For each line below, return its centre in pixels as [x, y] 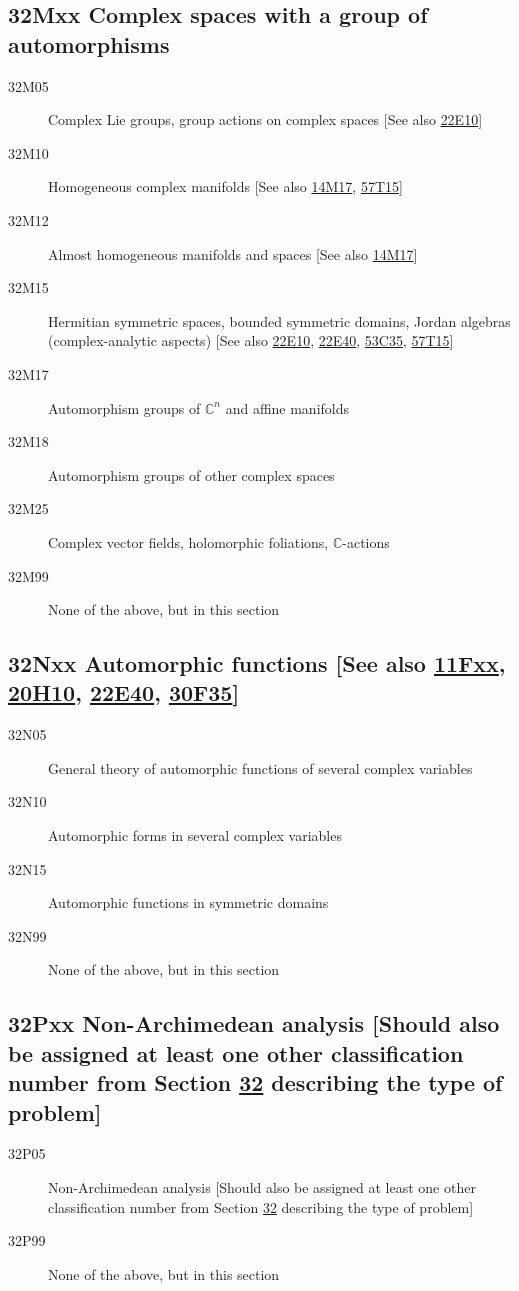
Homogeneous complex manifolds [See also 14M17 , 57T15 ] [225, 186]
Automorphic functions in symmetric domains [188, 902]
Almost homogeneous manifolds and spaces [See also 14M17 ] [233, 253]
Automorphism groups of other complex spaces [191, 474]
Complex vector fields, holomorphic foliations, [188, 541]
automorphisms [89, 43]
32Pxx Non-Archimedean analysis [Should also [254, 1023]
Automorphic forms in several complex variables [195, 835]
